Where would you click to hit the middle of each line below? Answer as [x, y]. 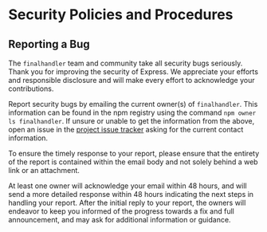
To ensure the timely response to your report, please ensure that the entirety [134, 153]
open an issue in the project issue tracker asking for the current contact [126, 130]
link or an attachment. [44, 170]
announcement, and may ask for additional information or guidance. [120, 220]
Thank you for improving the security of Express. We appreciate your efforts [133, 72]
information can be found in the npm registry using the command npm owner [132, 112]
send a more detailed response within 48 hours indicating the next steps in [131, 194]
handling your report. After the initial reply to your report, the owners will [127, 203]
